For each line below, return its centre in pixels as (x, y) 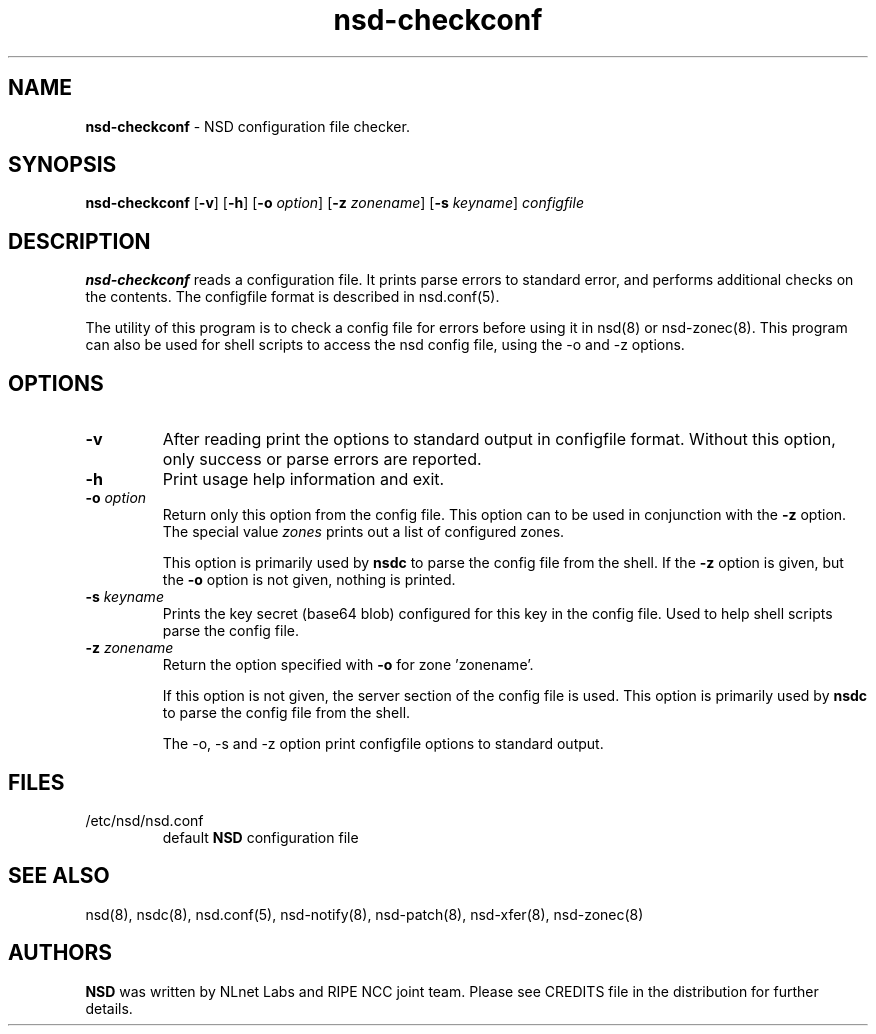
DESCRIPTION (79, 241)
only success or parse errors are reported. (322, 459)
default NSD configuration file (260, 837)
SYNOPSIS (62, 165)
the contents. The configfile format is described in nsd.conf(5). (292, 297)
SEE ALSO (59, 876)
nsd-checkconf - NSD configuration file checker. (247, 126)
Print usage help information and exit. (303, 479)
